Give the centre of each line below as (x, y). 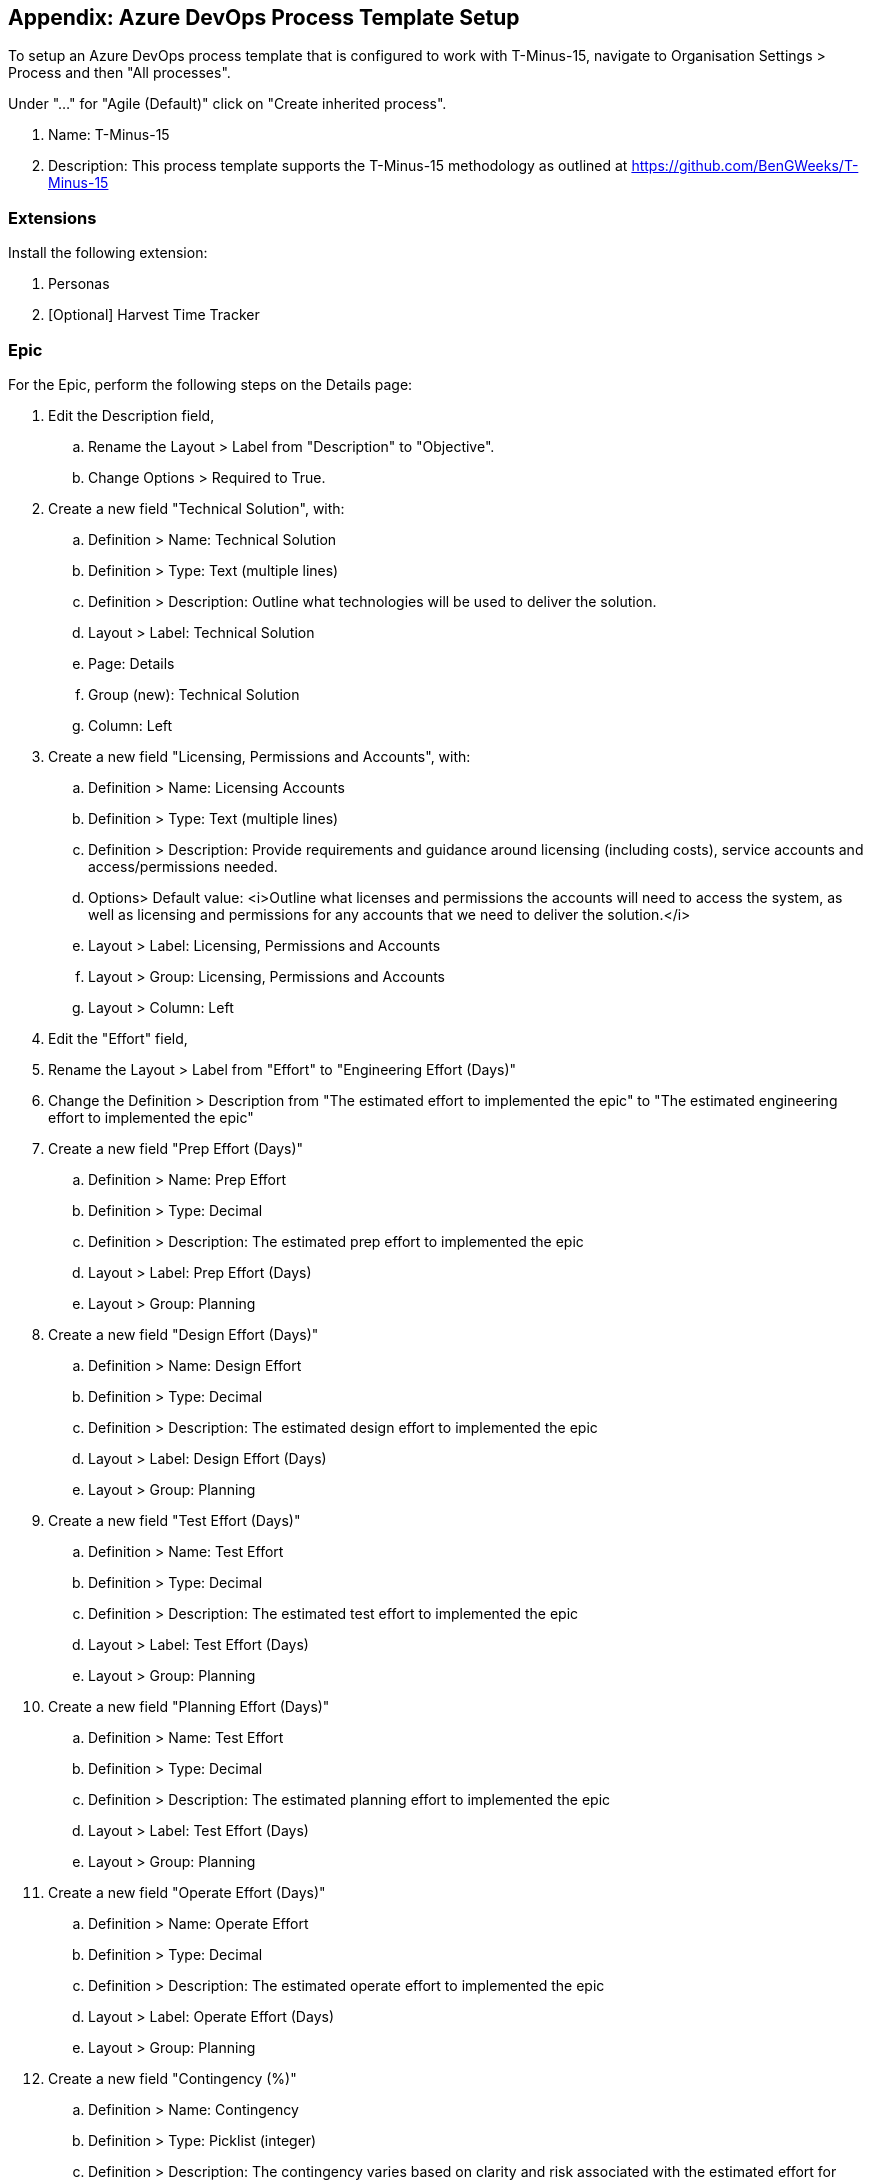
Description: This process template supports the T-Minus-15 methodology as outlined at (338, 166)
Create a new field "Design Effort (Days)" (183, 1334)
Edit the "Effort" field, (118, 1038)
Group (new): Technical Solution (194, 694)
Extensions (52, 217)
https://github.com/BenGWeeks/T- (745, 166)
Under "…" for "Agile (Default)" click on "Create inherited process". (227, 104)
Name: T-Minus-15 (109, 135)
